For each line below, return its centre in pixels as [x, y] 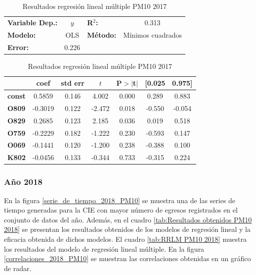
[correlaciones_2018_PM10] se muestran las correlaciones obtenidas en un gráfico [128, 258]
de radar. [18, 268]
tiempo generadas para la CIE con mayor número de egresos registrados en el [121, 210]
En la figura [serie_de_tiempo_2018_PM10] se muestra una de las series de [120, 200]
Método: [102, 34]
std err [73, 83]
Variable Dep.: [33, 22]
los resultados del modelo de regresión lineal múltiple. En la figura [104, 248]
